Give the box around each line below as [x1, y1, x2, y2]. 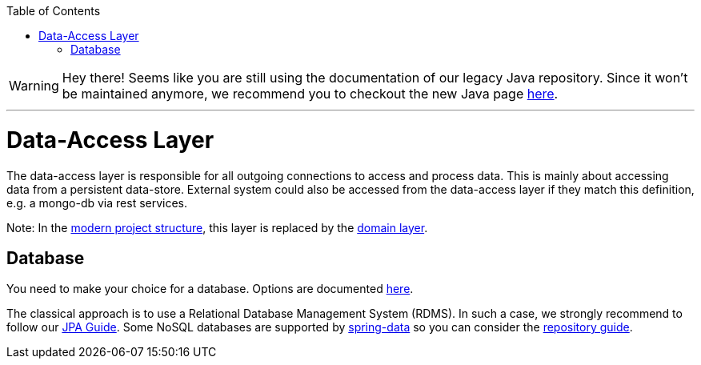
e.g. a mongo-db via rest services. [6, 195, 188, 210]
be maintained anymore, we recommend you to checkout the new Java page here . [62, 86, 559, 102]
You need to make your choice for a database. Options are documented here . [6, 282, 414, 296]
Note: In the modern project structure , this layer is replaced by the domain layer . [6, 220, 428, 235]
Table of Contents [6, 4, 101, 18]
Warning [9, 78, 59, 94]
